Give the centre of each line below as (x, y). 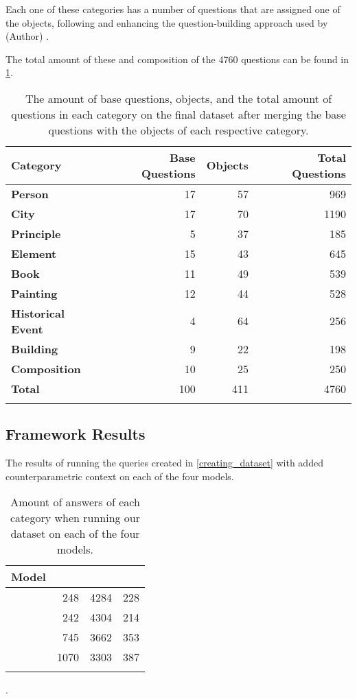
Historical (38, 313)
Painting (34, 293)
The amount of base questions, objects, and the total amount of (178, 98)
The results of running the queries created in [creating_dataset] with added (164, 463)
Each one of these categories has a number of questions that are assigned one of (173, 9)
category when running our (75, 518)
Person (30, 193)
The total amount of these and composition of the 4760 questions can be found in (177, 59)
